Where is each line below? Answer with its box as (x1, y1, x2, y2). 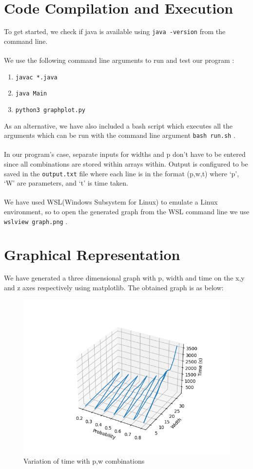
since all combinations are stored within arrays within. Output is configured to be (4, 158, 248, 169)
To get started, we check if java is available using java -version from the (4, 26, 226, 37)
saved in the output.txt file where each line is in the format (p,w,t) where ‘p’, (4, 168, 239, 178)
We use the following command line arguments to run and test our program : (4, 55, 234, 65)
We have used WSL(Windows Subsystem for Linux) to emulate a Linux (4, 197, 218, 207)
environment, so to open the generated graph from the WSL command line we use (4, 206, 250, 216)
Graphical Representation (4, 244, 180, 264)
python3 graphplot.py (15, 106, 85, 113)
